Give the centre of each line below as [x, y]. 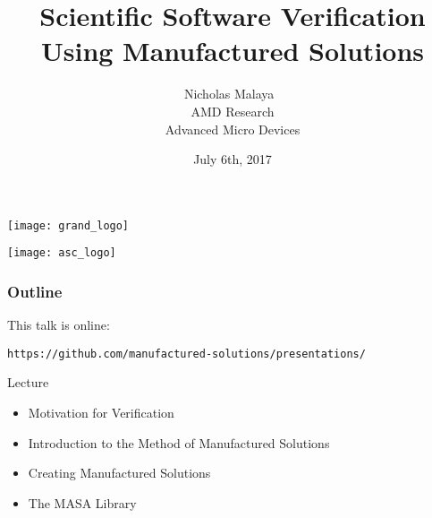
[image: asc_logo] [62, 253]
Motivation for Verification [101, 413]
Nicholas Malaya [229, 94]
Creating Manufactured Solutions [119, 473]
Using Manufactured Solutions [233, 51]
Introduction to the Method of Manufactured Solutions [179, 442]
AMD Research [233, 111]
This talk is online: [59, 325]
